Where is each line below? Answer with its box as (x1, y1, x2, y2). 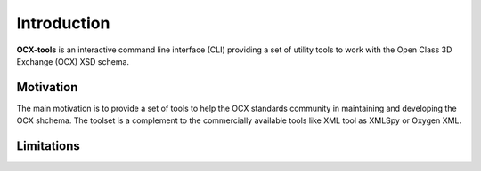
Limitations (16, 138, 80, 154)
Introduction (16, 13, 110, 33)
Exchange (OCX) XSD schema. (16, 56, 129, 66)
